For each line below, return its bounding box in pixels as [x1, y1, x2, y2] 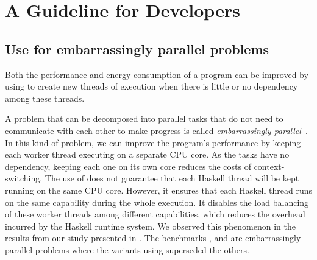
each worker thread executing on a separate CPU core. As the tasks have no [5, 148, 290, 161]
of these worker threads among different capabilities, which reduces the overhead [5, 208, 305, 220]
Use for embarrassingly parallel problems [5, 39, 269, 58]
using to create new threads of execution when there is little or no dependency [5, 80, 298, 93]
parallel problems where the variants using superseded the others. [5, 243, 249, 256]
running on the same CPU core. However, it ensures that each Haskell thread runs [5, 183, 312, 196]
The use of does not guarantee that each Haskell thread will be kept [45, 172, 299, 184]
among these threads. [5, 91, 85, 104]
